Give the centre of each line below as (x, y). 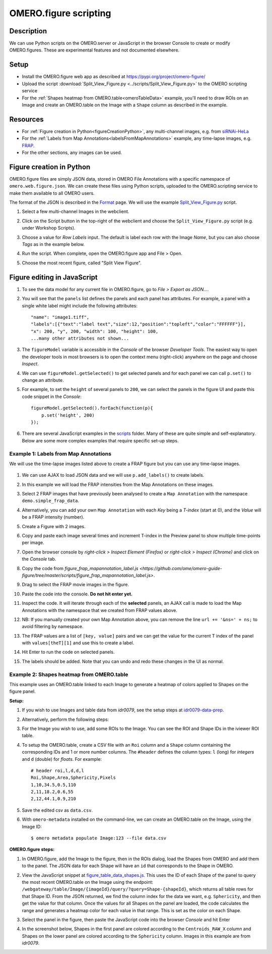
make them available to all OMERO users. (52, 193)
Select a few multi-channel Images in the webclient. (76, 211)
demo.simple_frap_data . (51, 501)
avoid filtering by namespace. (53, 627)
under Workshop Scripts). (49, 228)
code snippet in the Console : (52, 397)
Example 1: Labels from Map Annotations (60, 454)
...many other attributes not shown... (80, 339)
